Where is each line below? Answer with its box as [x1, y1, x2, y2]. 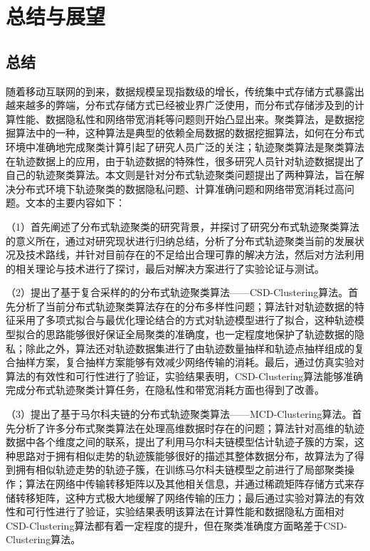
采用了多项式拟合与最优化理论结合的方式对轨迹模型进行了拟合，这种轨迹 [15, 313, 354, 327]
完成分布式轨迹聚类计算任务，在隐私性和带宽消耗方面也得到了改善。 [6, 382, 324, 397]
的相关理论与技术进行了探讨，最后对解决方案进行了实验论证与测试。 [6, 261, 324, 275]
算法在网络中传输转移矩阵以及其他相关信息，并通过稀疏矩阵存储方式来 [25, 476, 354, 491]
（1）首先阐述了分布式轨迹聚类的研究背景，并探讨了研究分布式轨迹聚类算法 [6, 219, 359, 233]
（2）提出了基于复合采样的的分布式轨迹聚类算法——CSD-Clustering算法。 [6, 285, 349, 300]
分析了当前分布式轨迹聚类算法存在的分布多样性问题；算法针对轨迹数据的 [15, 298, 354, 313]
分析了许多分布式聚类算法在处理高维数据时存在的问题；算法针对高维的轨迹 [15, 420, 364, 435]
